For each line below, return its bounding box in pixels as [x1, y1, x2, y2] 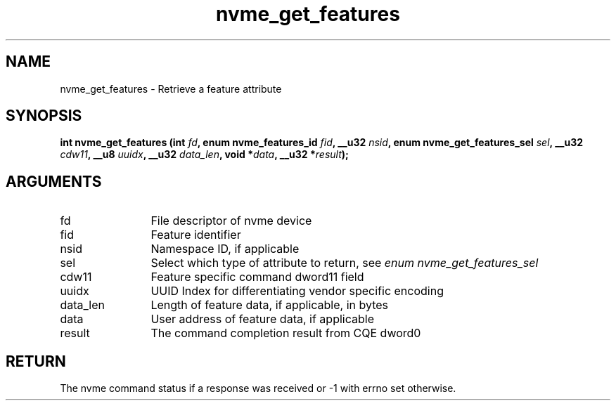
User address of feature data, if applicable [150, 312, 374, 327]
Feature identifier [150, 228, 241, 242]
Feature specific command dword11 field [150, 270, 364, 284]
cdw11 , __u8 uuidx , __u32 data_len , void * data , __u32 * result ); [60, 148, 349, 161]
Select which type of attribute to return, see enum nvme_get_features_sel [150, 256, 539, 270]
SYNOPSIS [6, 107, 82, 125]
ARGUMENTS [6, 172, 102, 190]
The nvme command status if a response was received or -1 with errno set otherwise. [60, 382, 456, 395]
